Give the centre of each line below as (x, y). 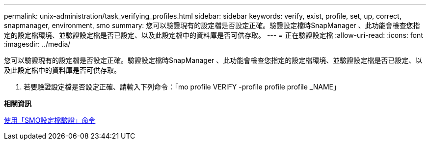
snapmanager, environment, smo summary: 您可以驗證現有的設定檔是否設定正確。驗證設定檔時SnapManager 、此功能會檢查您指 (212, 25)
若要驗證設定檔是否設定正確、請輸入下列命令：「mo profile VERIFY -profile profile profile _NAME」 (182, 87)
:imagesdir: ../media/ (37, 44)
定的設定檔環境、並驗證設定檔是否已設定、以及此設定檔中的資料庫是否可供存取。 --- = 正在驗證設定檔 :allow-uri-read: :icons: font (214, 35)
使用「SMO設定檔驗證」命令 (50, 120)
